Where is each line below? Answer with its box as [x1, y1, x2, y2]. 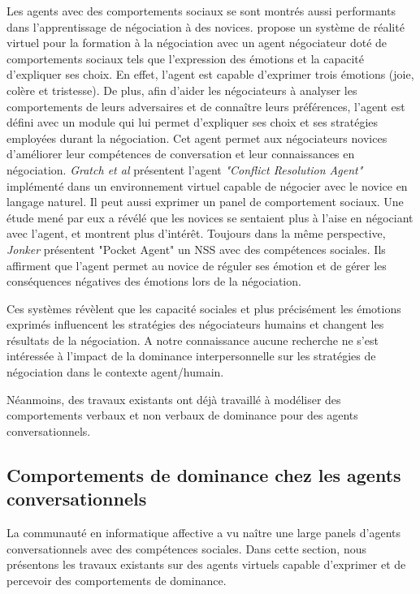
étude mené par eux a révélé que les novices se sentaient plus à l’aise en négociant [6, 209, 414, 226]
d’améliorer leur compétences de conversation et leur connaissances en [6, 145, 355, 162]
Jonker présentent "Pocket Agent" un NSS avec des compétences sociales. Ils [6, 240, 386, 257]
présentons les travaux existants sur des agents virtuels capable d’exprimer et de [6, 556, 406, 573]
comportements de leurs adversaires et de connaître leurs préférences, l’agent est [6, 97, 405, 114]
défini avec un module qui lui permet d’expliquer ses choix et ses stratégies [6, 114, 379, 131]
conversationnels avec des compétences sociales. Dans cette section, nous [6, 540, 366, 557]
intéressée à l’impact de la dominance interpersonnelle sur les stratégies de [6, 347, 376, 364]
